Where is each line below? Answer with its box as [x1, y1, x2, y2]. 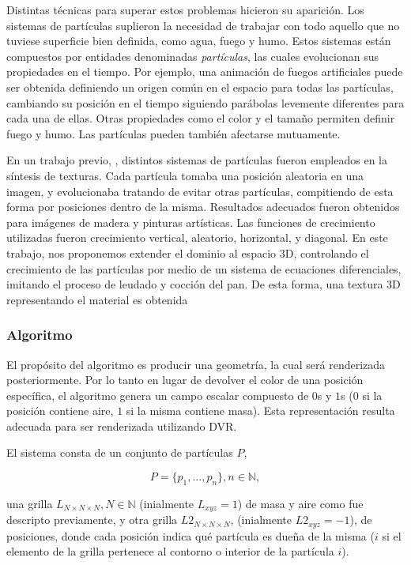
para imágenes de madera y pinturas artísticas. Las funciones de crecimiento [6, 213, 375, 230]
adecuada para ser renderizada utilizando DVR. [6, 417, 237, 434]
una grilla [6, 495, 53, 511]
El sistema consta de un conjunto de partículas [6, 444, 233, 461]
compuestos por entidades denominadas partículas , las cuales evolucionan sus [6, 47, 379, 64]
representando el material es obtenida [6, 291, 188, 307]
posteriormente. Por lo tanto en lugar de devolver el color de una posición [6, 371, 364, 388]
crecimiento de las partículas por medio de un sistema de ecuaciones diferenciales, [6, 260, 402, 277]
